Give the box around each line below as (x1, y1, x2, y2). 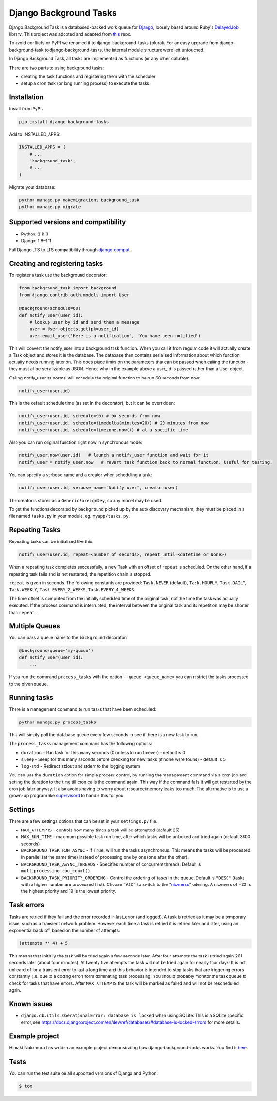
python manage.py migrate (19, 204, 81, 210)
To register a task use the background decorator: (9, 272, 107, 278)
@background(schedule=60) (19, 306, 81, 311)
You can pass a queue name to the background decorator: (9, 635, 127, 641)
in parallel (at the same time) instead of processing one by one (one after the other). (21, 854, 189, 860)
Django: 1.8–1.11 (21, 237, 52, 243)
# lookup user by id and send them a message (29, 319, 140, 325)
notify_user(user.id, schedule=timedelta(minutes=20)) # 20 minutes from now (19, 420, 209, 426)
